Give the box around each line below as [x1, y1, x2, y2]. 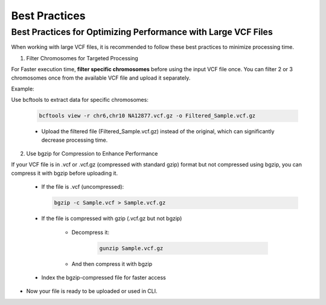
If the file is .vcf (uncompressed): [41, 183, 124, 190]
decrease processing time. [41, 136, 108, 143]
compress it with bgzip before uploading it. [11, 169, 118, 177]
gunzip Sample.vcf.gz [99, 245, 164, 251]
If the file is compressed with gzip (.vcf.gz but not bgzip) [41, 215, 182, 222]
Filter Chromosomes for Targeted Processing [26, 54, 138, 61]
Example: [11, 85, 34, 92]
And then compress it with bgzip [71, 260, 153, 268]
